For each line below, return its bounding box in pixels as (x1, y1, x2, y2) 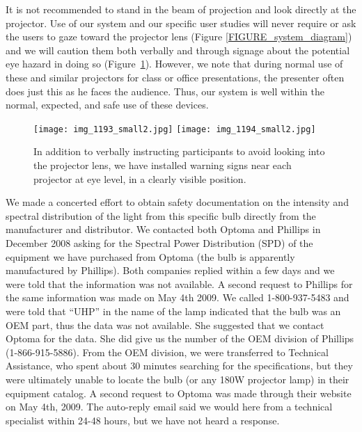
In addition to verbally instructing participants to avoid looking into (33, 144, 325, 159)
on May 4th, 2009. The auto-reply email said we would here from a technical (6, 399, 333, 414)
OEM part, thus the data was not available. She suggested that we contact (6, 317, 324, 332)
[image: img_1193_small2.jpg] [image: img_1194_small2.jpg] (33, 124, 316, 134)
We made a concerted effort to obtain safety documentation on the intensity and (6, 195, 349, 209)
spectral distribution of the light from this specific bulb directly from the (6, 208, 316, 223)
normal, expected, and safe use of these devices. (6, 97, 209, 112)
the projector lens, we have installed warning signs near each (33, 158, 292, 172)
